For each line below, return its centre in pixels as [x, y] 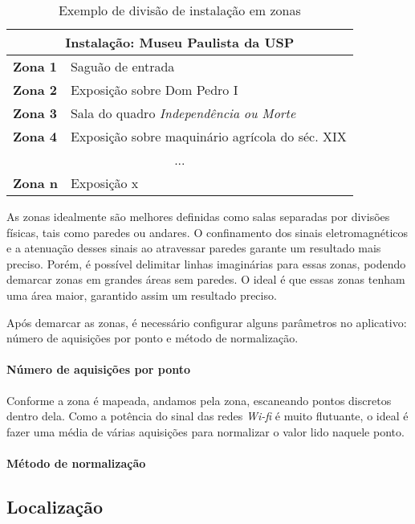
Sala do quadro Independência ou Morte [183, 113]
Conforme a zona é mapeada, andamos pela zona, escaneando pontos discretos [199, 400]
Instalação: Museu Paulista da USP [180, 42]
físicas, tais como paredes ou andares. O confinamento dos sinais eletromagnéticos [207, 232]
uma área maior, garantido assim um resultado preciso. [142, 295]
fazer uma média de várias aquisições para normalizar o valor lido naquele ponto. [205, 431]
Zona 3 [35, 113]
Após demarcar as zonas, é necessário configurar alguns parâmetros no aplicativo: [207, 322]
